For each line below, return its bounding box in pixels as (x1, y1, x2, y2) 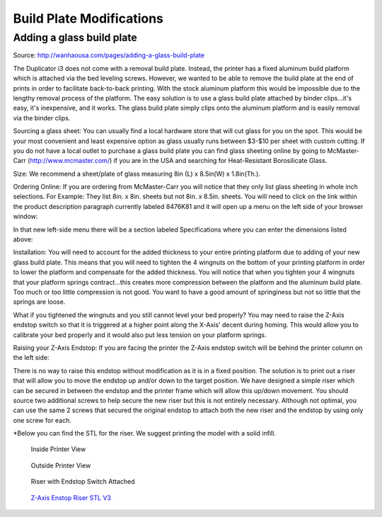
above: (13, 235, 33, 244)
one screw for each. (13, 416, 72, 424)
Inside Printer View (30, 445, 86, 453)
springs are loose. (13, 297, 66, 306)
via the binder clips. (13, 113, 71, 122)
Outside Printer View (30, 461, 91, 470)
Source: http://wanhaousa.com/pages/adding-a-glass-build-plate (13, 51, 205, 59)
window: (13, 212, 38, 221)
